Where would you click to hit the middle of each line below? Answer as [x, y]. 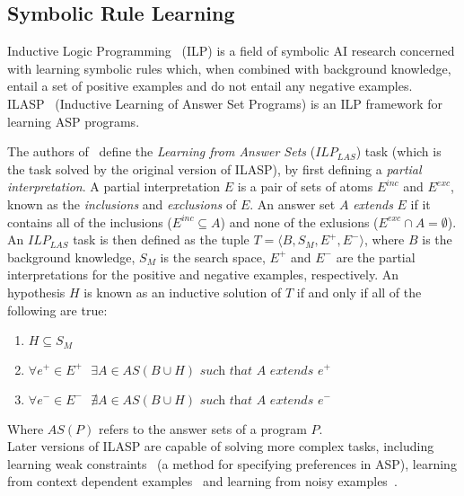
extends [373, 204]
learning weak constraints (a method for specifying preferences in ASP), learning [232, 463]
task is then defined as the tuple [161, 239]
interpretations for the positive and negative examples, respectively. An [203, 275]
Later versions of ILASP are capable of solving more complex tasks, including [221, 446]
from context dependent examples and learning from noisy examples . [202, 481]
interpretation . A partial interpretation [114, 186]
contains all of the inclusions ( [90, 221]
